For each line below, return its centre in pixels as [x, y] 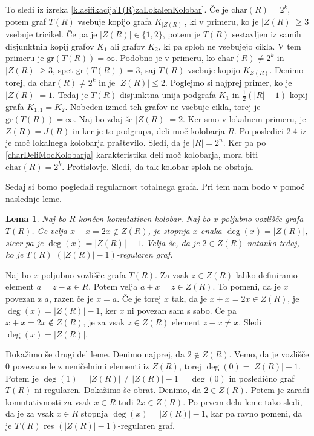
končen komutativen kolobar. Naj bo [144, 219]
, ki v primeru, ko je [221, 21]
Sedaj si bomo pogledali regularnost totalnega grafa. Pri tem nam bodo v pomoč [155, 187]
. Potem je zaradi [277, 390]
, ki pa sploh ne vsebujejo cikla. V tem [230, 46]
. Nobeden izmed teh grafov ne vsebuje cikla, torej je [163, 106]
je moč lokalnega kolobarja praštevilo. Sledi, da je [98, 142]
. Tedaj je [70, 94]
